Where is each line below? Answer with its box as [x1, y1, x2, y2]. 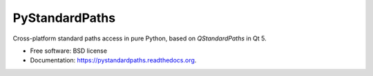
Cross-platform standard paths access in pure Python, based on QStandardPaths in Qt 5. [12, 34, 267, 42]
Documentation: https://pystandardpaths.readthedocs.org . [30, 56, 197, 64]
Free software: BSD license [30, 47, 107, 55]
